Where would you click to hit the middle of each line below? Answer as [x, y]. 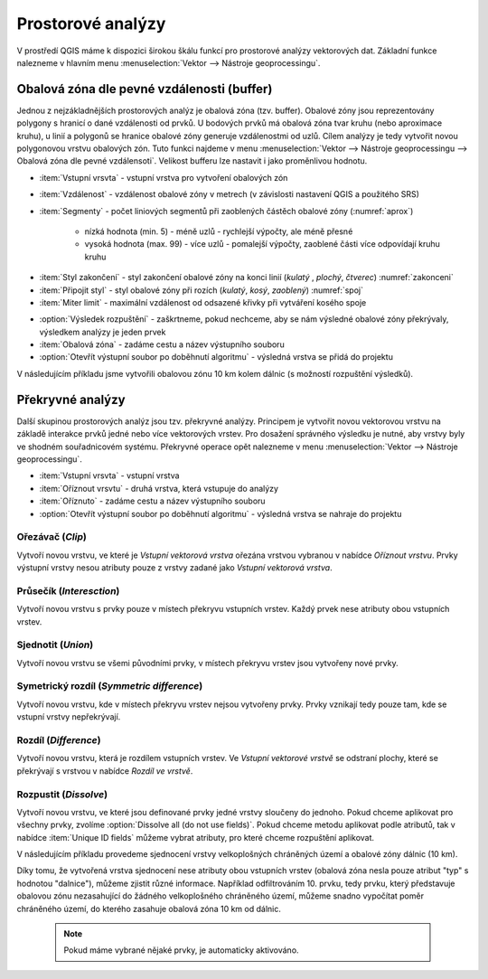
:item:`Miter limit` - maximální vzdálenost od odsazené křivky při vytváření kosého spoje [203, 302]
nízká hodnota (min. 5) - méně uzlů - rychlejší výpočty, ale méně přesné [219, 231]
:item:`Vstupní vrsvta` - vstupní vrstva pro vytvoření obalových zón [164, 177]
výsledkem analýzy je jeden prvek [103, 332]
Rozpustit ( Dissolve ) [62, 794]
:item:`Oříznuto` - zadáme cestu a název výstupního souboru [152, 501]
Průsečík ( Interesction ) [68, 590]
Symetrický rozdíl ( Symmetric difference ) [110, 686]
